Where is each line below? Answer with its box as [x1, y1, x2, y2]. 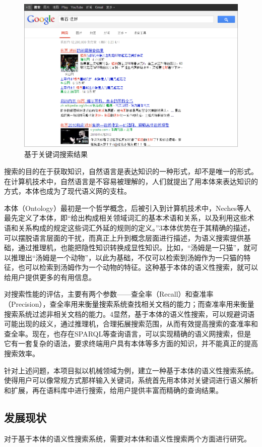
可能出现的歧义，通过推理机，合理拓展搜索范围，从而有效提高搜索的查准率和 [4, 318, 258, 329]
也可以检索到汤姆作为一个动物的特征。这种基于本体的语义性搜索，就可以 [18, 262, 258, 272]
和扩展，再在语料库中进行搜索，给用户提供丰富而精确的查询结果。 [4, 384, 223, 395]
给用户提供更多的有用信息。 [4, 271, 96, 282]
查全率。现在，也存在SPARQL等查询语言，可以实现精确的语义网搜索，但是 [4, 328, 251, 339]
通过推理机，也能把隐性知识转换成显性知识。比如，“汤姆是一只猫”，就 [18, 242, 251, 253]
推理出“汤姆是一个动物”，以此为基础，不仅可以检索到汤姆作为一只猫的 [11, 252, 244, 262]
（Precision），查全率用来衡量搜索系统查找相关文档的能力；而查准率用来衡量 [4, 299, 254, 309]
